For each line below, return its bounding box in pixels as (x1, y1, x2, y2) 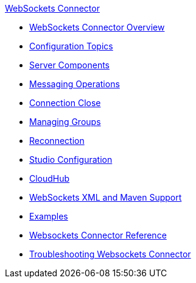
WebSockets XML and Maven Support (29, 192, 182, 202)
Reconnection (29, 135, 85, 146)
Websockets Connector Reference (29, 230, 167, 240)
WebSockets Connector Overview (29, 22, 165, 32)
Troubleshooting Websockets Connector (29, 249, 191, 259)
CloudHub (29, 173, 70, 184)
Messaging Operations (29, 79, 120, 89)
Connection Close (29, 98, 101, 108)
